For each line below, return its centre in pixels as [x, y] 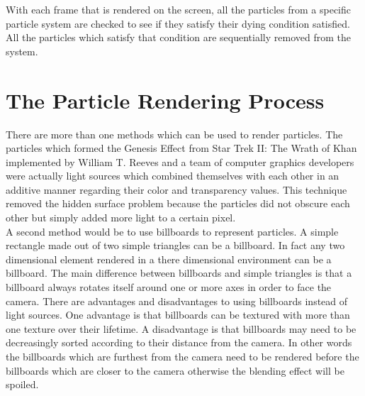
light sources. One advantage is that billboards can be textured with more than [178, 315]
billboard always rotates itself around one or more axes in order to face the [169, 287]
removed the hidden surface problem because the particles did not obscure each [178, 203]
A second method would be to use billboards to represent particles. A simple [172, 231]
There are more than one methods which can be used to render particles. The [174, 134]
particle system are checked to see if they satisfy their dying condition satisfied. [178, 23]
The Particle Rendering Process [165, 100]
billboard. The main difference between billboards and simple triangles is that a [179, 273]
